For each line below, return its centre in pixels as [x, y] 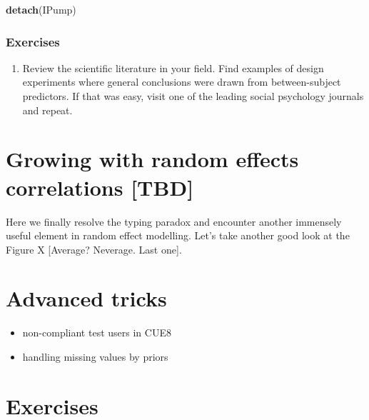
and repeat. [47, 110]
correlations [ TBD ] [100, 187]
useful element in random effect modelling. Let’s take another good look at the [178, 235]
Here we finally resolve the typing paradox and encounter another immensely [174, 221]
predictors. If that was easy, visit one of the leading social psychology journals [193, 96]
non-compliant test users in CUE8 [97, 332]
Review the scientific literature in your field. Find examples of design [173, 67]
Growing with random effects [152, 159]
